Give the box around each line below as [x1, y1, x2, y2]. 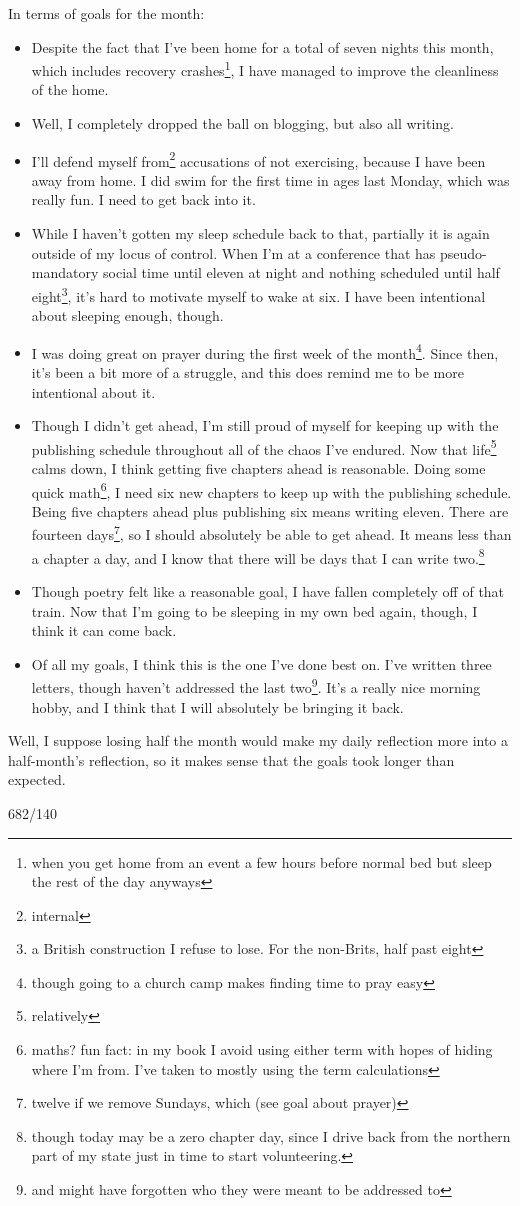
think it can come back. [31, 620, 177, 641]
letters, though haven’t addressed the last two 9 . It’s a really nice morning [31, 674, 481, 697]
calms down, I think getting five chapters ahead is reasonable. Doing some [31, 457, 486, 478]
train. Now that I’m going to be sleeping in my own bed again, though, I [31, 600, 478, 621]
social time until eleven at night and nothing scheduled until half [103, 262, 500, 283]
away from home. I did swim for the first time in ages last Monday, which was [31, 169, 510, 190]
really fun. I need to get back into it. [31, 189, 256, 210]
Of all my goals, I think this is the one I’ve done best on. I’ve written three [31, 653, 492, 674]
